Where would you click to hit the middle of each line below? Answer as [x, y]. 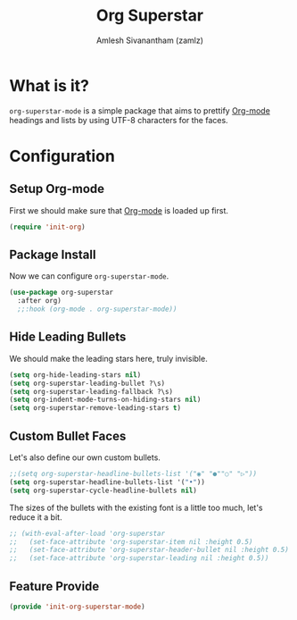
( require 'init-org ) [48, 227]
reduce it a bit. [36, 517]
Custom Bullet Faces [68, 436]
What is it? [49, 85]
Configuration [62, 156]
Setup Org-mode [57, 189]
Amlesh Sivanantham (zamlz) [150, 40]
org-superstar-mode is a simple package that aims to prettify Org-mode [140, 110]
